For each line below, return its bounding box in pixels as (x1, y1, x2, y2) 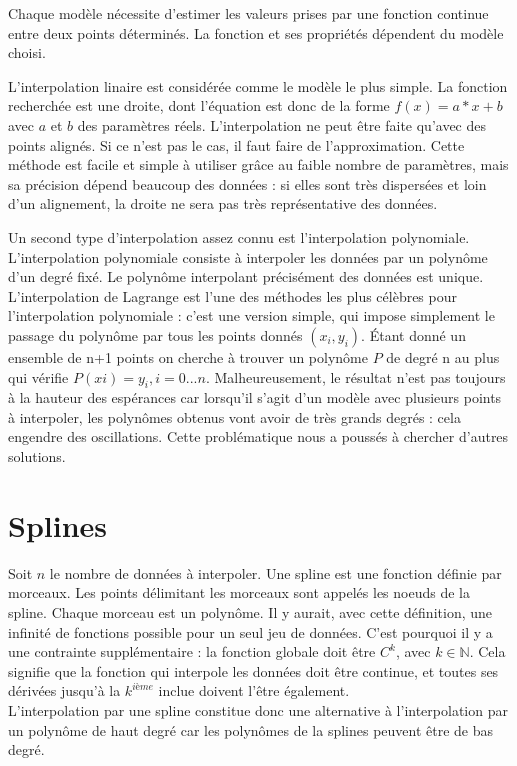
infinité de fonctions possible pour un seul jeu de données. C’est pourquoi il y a (8, 621, 493, 642)
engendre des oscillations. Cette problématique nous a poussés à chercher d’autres (8, 426, 509, 447)
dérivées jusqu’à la (8, 680, 121, 701)
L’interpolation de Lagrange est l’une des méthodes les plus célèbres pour (8, 285, 457, 306)
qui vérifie (8, 366, 69, 387)
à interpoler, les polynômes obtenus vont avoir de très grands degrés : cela (8, 406, 461, 427)
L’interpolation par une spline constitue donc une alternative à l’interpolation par (8, 699, 508, 720)
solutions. (8, 446, 66, 467)
